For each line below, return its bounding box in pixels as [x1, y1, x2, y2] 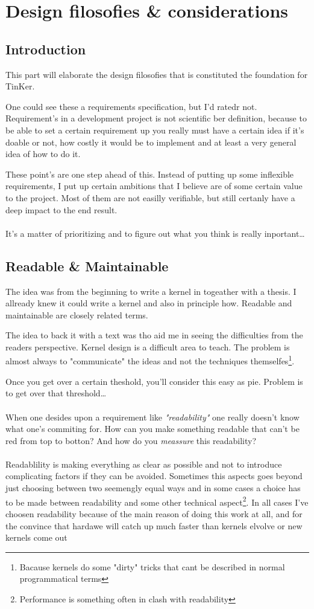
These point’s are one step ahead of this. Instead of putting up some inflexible [5, 167, 294, 180]
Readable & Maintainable [5, 256, 169, 275]
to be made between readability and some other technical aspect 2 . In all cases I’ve [5, 494, 309, 508]
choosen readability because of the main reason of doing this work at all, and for [5, 507, 303, 520]
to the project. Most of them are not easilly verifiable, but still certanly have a [5, 191, 295, 204]
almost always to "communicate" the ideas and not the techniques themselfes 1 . [5, 353, 295, 367]
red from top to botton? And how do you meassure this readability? [5, 434, 257, 446]
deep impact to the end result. [5, 203, 118, 216]
